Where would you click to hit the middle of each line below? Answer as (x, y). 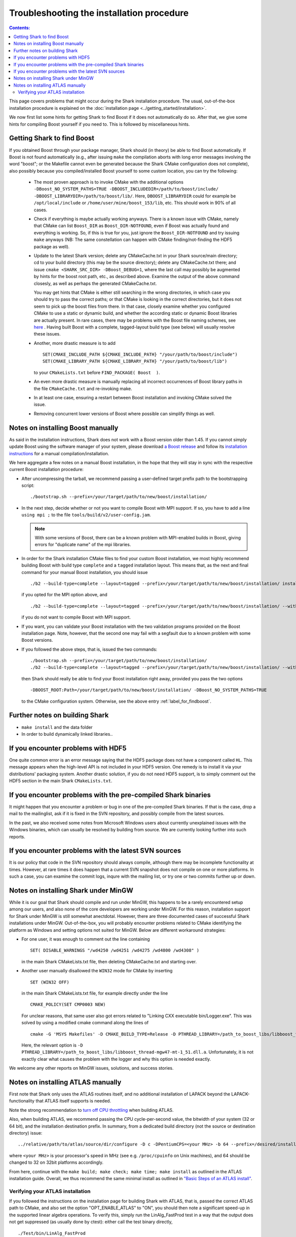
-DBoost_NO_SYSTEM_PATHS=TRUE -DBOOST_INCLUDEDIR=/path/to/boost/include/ (126, 189)
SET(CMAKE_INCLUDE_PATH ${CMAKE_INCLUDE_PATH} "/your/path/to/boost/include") (140, 355)
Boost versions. (37, 640)
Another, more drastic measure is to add (75, 343)
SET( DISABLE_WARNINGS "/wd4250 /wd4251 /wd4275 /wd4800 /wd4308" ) (115, 951)
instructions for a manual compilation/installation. (59, 453)
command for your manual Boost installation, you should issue (85, 572)
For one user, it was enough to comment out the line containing (86, 939)
